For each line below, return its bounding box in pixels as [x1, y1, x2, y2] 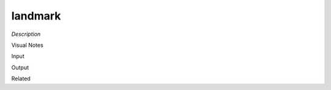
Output [11, 64, 29, 71]
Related [11, 75, 31, 82]
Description [11, 30, 41, 38]
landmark [11, 9, 61, 22]
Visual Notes [11, 41, 44, 49]
